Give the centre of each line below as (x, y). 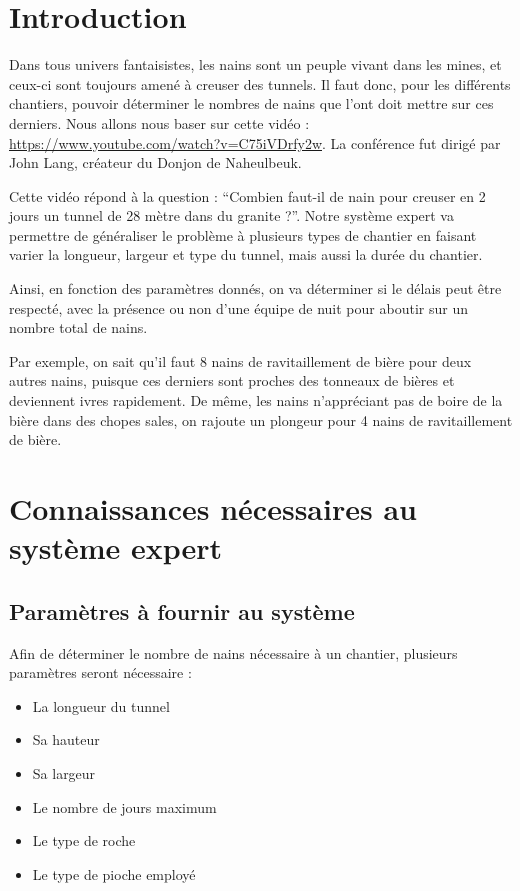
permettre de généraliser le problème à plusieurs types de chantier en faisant (243, 234)
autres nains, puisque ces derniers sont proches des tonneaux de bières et (232, 380)
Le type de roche (84, 840)
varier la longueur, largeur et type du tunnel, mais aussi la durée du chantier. (246, 254)
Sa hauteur (66, 739)
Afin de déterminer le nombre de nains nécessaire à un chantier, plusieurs (233, 652)
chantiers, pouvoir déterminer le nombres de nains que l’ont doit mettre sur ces (251, 103)
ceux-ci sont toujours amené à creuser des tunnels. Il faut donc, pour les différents (260, 83)
